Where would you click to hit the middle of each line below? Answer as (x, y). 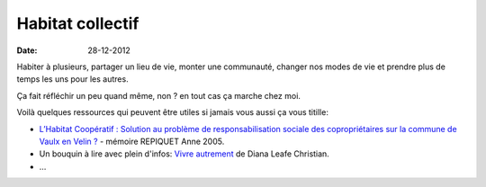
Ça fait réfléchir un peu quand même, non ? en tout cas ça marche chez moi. (159, 95)
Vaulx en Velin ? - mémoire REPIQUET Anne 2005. (132, 141)
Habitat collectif (78, 23)
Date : (27, 50)
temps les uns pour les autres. (73, 79)
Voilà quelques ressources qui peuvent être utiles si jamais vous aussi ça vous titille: (172, 112)
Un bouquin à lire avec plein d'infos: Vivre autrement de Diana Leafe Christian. (184, 154)
